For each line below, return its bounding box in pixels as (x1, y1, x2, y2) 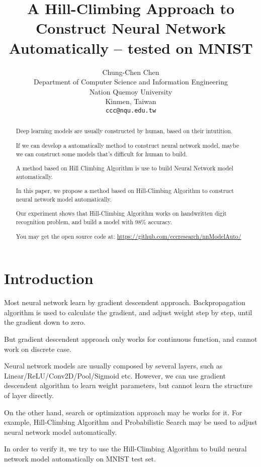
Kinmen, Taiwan (105, 96, 156, 107)
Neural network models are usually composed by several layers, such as (4, 360, 223, 371)
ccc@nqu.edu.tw (105, 107, 156, 114)
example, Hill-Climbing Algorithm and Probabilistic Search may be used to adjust (4, 417, 257, 427)
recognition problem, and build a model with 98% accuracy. (16, 218, 172, 226)
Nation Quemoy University (89, 86, 172, 97)
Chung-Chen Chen (102, 66, 159, 77)
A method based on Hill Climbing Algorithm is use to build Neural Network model (16, 164, 233, 172)
